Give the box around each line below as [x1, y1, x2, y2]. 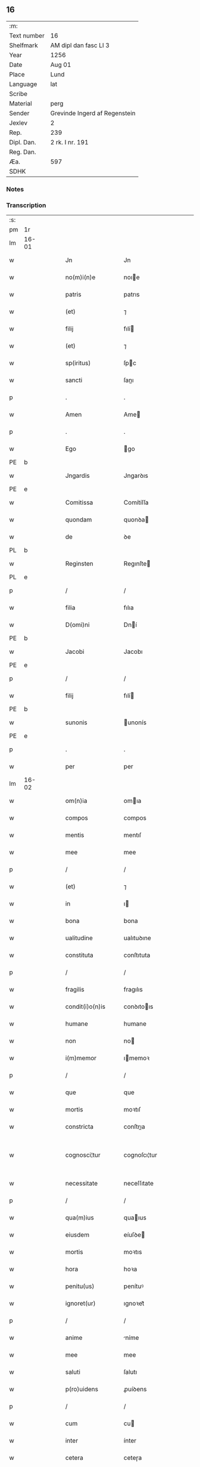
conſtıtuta [123, 951, 151, 959]
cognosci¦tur [65, 1151, 101, 1159]
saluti [65, 1368, 80, 1376]
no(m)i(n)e [65, 273, 96, 282]
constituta [65, 951, 93, 959]
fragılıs [123, 986, 143, 994]
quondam [65, 515, 92, 524]
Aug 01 [50, 60, 71, 69]
